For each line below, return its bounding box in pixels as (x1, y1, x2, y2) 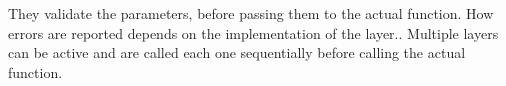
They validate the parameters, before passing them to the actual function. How (8, 3, 494, 23)
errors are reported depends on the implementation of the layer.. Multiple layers (8, 22, 499, 43)
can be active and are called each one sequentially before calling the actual (8, 42, 466, 63)
